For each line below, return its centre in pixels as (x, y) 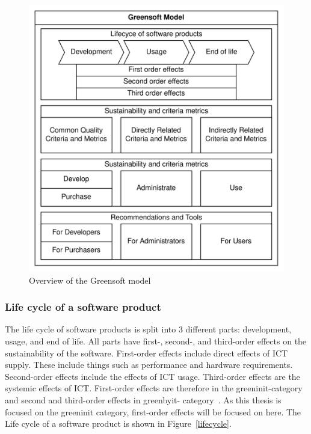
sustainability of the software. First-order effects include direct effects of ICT (146, 353)
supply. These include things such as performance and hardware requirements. (149, 365)
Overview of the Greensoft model (90, 280)
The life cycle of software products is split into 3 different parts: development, (148, 329)
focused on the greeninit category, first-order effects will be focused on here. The (153, 411)
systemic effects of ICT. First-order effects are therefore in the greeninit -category (154, 388)
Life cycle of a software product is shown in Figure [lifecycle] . (118, 423)
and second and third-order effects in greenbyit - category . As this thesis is (143, 399)
